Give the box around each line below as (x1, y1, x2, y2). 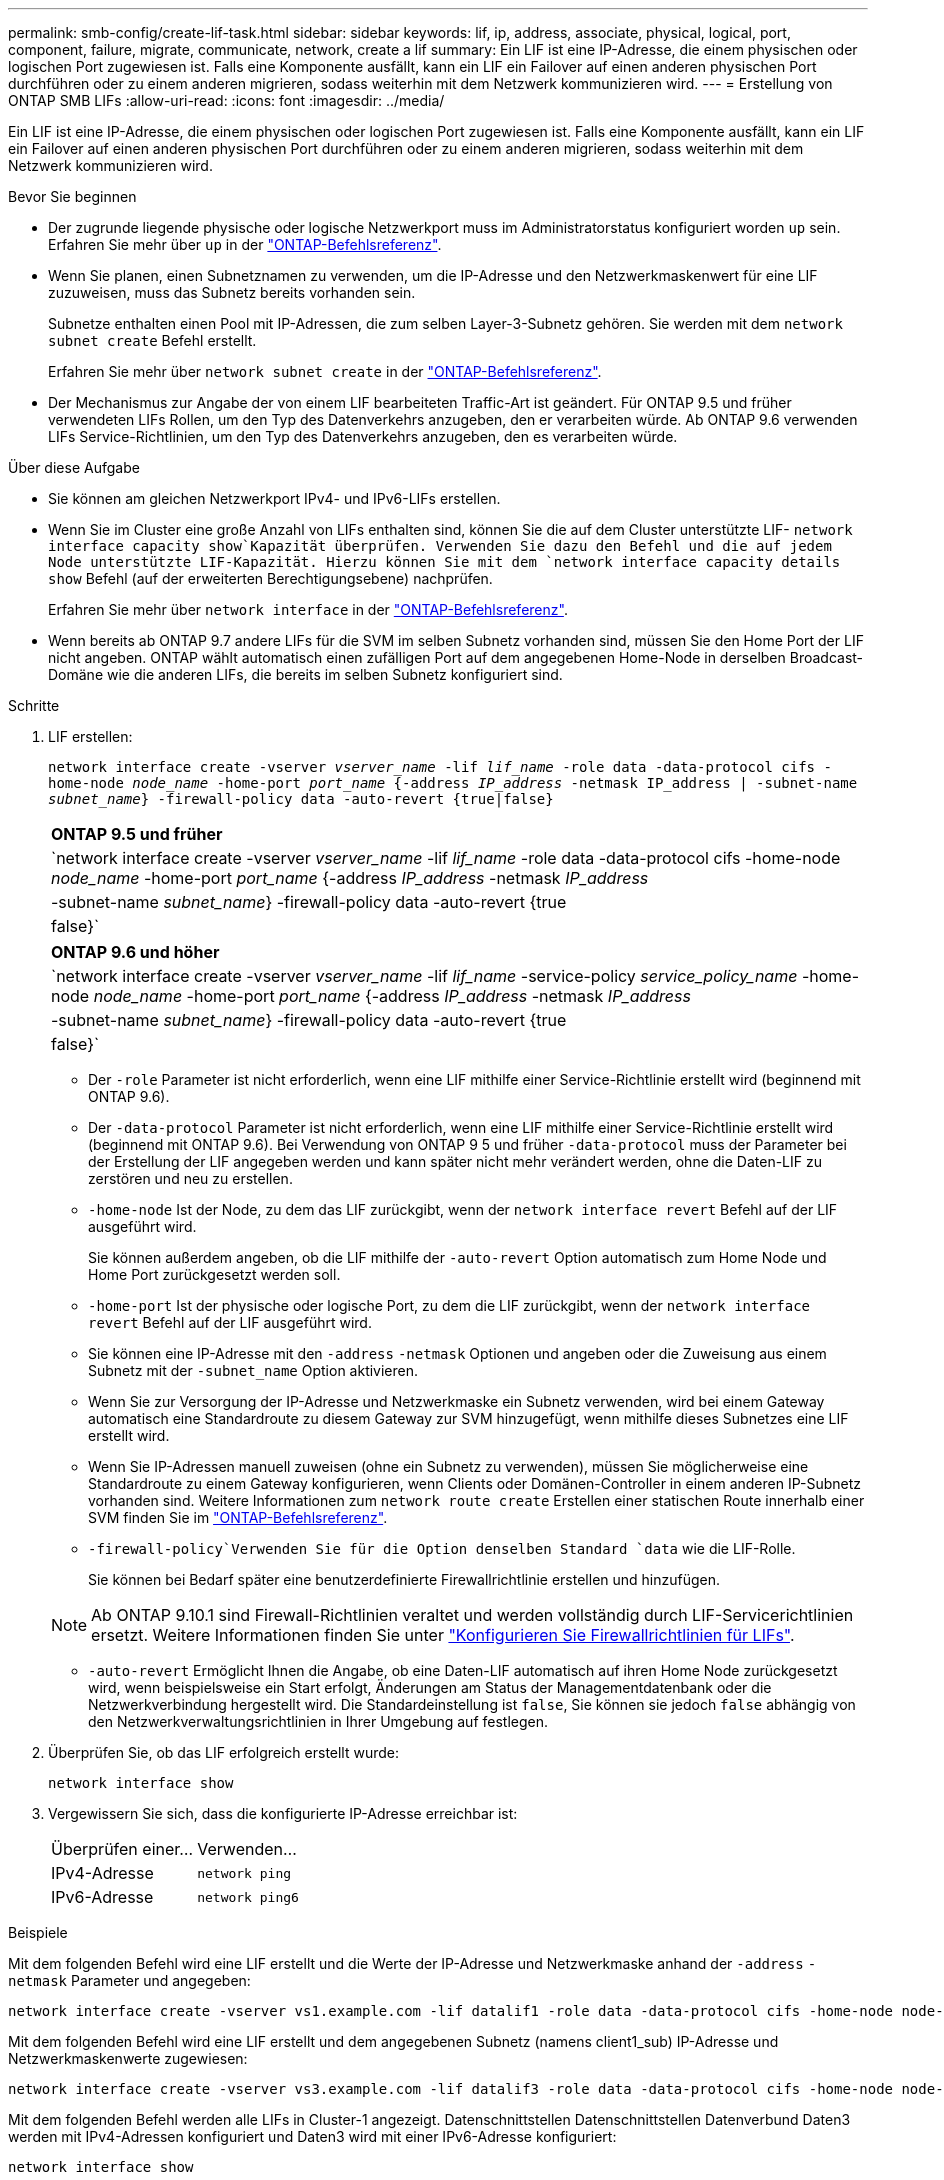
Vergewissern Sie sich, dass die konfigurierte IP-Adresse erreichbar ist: (48, 1805, 518, 1822)
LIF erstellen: (48, 728, 133, 745)
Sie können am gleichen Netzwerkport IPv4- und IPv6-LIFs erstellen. (48, 490, 501, 507)
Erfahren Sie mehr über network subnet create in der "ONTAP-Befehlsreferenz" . (48, 363, 602, 380)
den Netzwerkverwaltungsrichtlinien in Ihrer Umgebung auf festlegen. (88, 1713, 549, 1730)
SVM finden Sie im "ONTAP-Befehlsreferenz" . (88, 1509, 388, 1526)
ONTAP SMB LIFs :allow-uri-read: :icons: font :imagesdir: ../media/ (8, 92, 445, 109)
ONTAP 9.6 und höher (51, 942, 220, 962)
